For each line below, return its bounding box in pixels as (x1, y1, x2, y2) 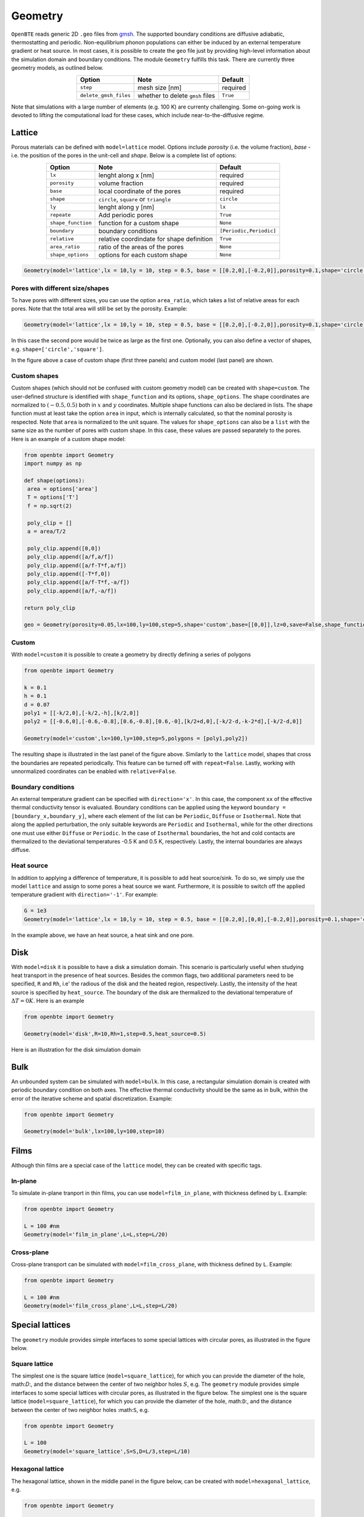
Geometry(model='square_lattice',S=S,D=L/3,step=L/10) (24, 1448, 190, 1454)
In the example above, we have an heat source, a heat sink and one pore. (11, 931, 194, 939)
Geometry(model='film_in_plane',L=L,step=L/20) (24, 1231, 168, 1238)
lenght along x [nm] (98, 171, 155, 179)
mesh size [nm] (137, 83, 182, 92)
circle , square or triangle (98, 195, 171, 203)
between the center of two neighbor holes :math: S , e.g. (11, 1406, 149, 1413)
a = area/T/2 (27, 528, 66, 535)
